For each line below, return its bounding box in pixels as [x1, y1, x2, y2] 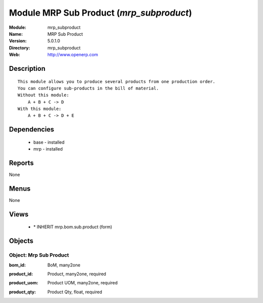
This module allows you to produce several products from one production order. [18, 79, 216, 84]
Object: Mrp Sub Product [9, 252, 69, 259]
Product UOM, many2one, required [47, 280, 118, 286]
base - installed [33, 139, 65, 145]
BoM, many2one [47, 262, 80, 268]
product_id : [9, 271, 33, 277]
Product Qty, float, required [47, 289, 102, 295]
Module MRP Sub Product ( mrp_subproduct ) [9, 7, 192, 18]
